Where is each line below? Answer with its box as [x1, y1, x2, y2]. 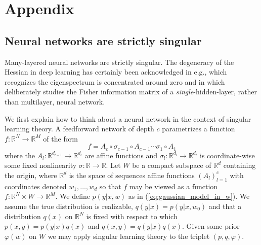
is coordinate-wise [200, 150, 255, 160]
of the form [43, 133, 78, 144]
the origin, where [5, 169, 57, 180]
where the [5, 150, 35, 160]
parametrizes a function [162, 123, 235, 134]
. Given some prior [182, 221, 240, 231]
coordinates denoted [5, 181, 67, 191]
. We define [55, 191, 90, 201]
